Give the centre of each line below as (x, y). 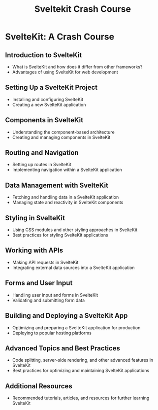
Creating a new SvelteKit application (49, 104)
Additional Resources (39, 386)
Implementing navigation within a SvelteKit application (67, 170)
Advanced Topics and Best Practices (63, 348)
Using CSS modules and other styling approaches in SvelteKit (75, 230)
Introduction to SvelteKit (44, 55)
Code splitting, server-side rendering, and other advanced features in (83, 360)
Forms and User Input (39, 283)
